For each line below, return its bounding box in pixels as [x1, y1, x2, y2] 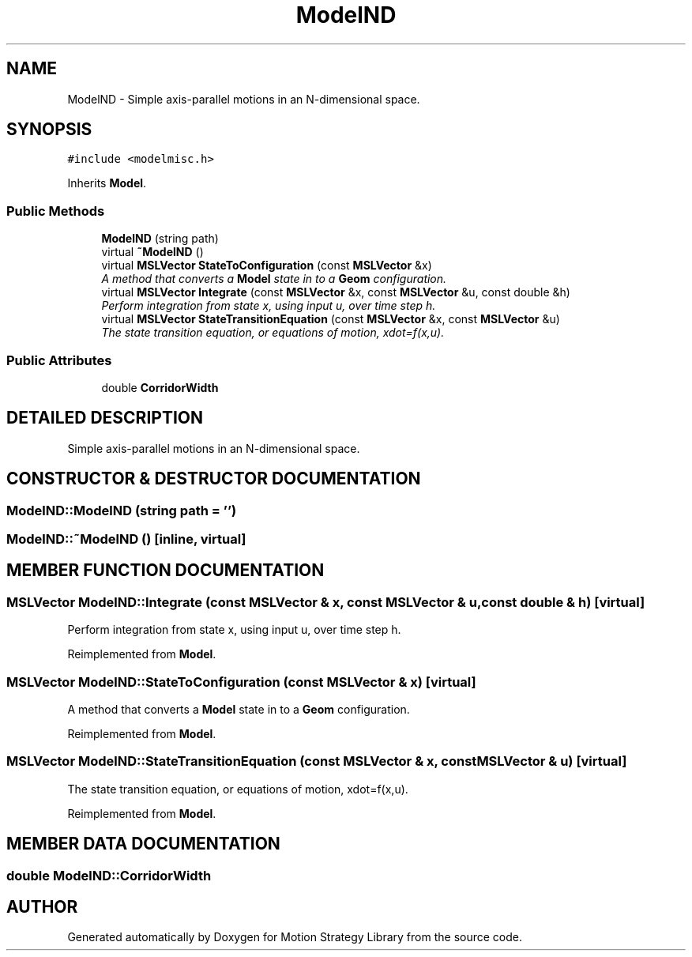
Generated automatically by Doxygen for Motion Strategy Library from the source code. [67, 930, 523, 944]
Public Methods [6, 202, 105, 219]
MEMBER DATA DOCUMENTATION [6, 834, 280, 854]
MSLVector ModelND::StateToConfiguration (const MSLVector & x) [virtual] [6, 673, 476, 690]
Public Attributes [6, 352, 112, 368]
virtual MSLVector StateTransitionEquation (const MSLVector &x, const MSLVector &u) [101, 312, 560, 326]
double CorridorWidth [101, 380, 219, 394]
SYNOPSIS [6, 119, 92, 140]
